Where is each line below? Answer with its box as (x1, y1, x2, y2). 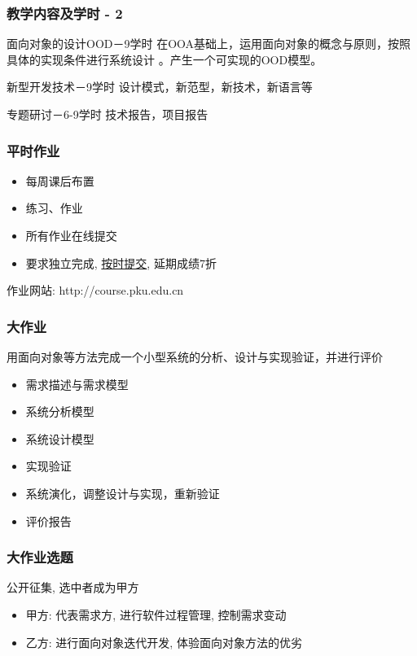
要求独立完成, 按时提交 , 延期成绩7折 (25, 254, 217, 271)
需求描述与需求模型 (25, 375, 129, 392)
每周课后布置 (25, 172, 94, 189)
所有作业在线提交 (25, 227, 117, 243)
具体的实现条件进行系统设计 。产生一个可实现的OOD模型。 (7, 50, 323, 68)
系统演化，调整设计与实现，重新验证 (25, 484, 220, 501)
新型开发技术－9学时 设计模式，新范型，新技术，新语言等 (7, 78, 313, 95)
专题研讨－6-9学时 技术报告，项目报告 (7, 106, 208, 122)
